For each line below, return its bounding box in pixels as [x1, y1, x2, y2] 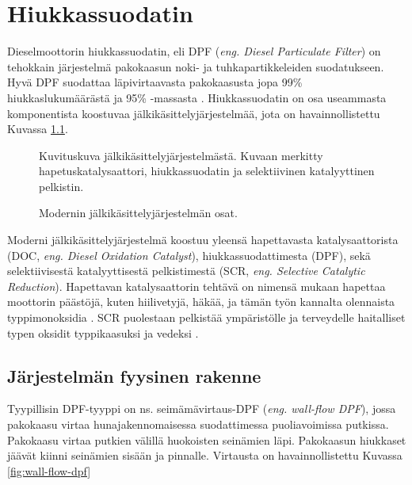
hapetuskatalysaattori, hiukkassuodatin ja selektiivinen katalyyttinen [39, 162, 375, 179]
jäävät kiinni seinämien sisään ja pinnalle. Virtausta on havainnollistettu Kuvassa [7, 447, 402, 464]
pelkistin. [39, 178, 84, 194]
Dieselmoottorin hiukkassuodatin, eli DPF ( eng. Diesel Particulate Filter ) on [7, 43, 381, 59]
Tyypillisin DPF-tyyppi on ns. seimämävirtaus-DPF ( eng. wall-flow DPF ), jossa [7, 400, 396, 417]
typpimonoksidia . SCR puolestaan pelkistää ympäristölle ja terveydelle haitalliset [7, 309, 406, 326]
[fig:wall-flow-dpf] [7, 462, 91, 479]
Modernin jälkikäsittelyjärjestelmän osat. [39, 204, 238, 221]
